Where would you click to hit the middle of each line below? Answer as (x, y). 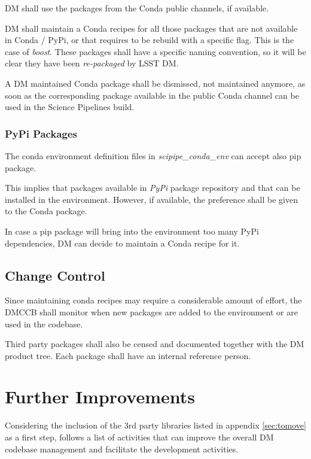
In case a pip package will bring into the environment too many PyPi (132, 231)
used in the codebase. (44, 323)
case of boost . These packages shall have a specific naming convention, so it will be (155, 51)
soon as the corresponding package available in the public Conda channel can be (152, 95)
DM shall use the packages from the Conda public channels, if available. (137, 8)
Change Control (55, 275)
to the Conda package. (46, 211)
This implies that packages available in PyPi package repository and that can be (153, 188)
